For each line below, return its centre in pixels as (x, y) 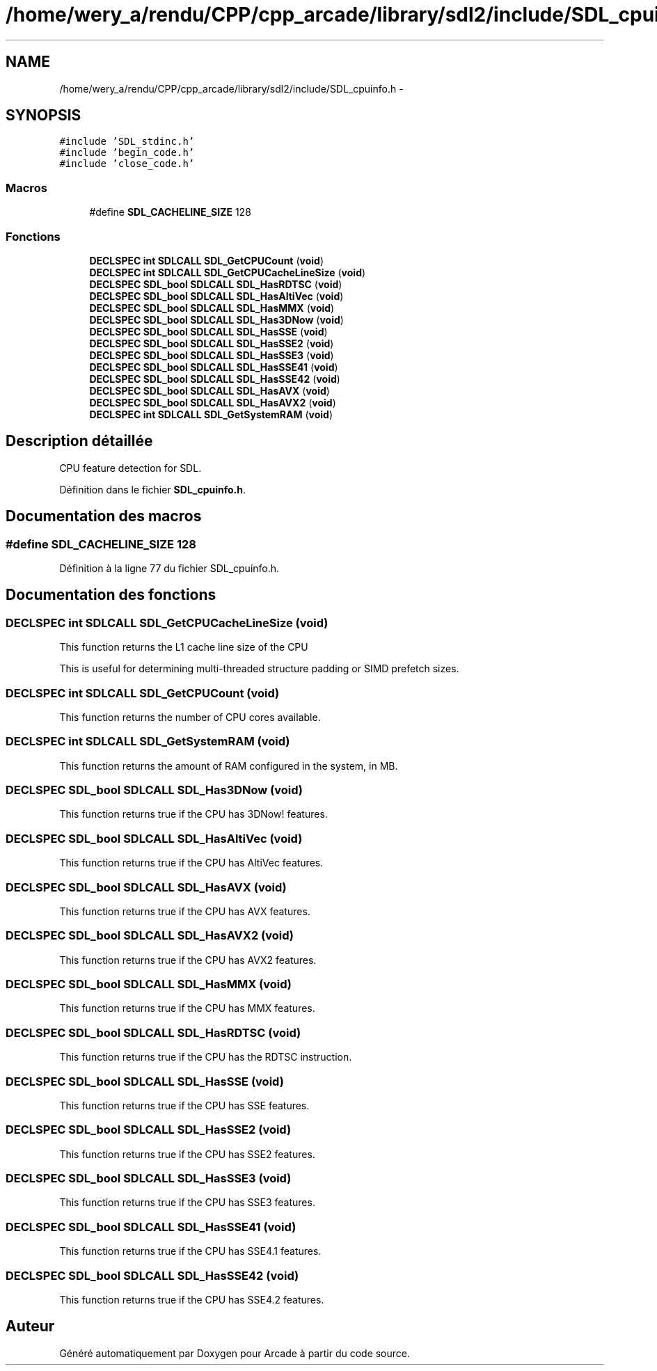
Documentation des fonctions (111, 595)
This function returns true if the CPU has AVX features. (185, 911)
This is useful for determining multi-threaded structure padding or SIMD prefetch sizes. (259, 669)
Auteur (30, 1326)
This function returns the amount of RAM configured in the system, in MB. (229, 766)
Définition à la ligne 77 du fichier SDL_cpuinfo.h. (169, 568)
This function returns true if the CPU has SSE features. (184, 1105)
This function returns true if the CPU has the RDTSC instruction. (206, 1057)
